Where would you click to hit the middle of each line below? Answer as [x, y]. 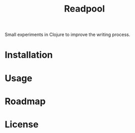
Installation [29, 55]
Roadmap [25, 101]
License [22, 124]
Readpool [84, 9]
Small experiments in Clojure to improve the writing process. [67, 35]
